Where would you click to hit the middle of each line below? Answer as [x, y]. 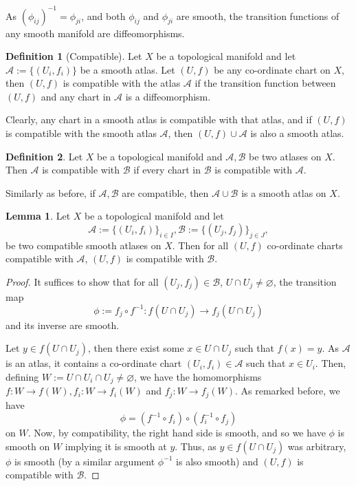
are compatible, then [165, 192]
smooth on [28, 446]
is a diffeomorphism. [168, 96]
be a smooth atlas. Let [127, 69]
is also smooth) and [217, 461]
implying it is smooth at [116, 446]
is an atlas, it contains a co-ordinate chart [94, 363]
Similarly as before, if [51, 192]
